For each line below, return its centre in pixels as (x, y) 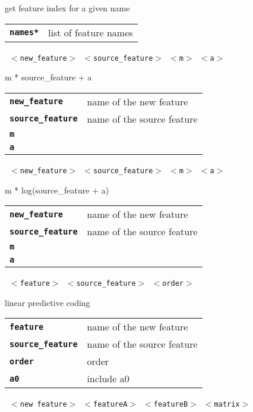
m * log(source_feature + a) (57, 190)
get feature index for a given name (67, 8)
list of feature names (91, 32)
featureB (171, 405)
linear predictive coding (48, 302)
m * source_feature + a (48, 77)
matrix (227, 405)
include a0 (108, 379)
